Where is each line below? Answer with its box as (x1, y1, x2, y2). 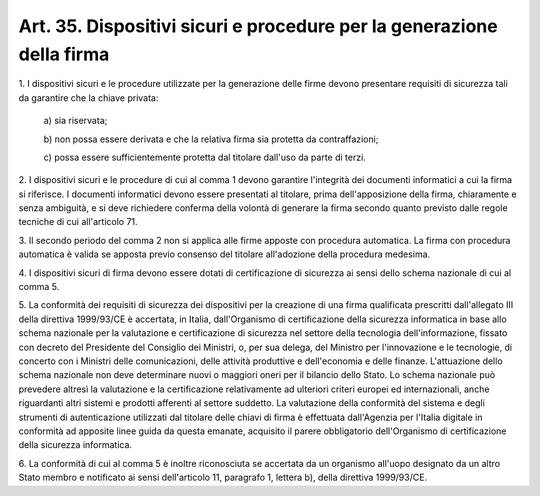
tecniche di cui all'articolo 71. (18, 216, 139, 228)
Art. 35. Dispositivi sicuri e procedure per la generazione (18, 15, 499, 37)
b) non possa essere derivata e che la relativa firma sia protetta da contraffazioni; (43, 133, 379, 145)
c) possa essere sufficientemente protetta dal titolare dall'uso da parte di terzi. (43, 151, 367, 163)
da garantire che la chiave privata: (18, 91, 159, 104)
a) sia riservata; (43, 115, 108, 127)
